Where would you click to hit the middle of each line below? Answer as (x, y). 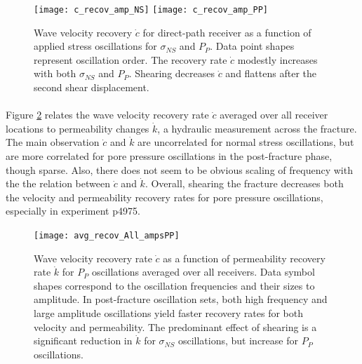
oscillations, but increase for (238, 341)
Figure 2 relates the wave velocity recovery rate (107, 115)
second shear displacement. (92, 87)
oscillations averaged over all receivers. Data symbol (203, 272)
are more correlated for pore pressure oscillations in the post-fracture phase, (169, 156)
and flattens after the (271, 73)
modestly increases (277, 59)
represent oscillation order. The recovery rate (130, 59)
